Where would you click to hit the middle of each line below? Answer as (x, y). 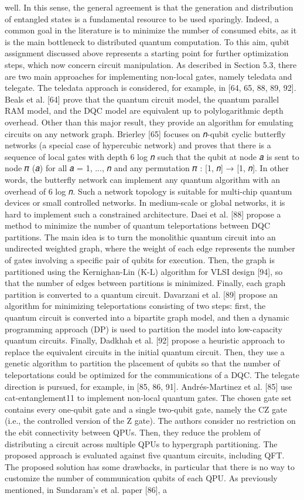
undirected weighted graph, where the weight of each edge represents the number (150, 248)
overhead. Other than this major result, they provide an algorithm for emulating (149, 122)
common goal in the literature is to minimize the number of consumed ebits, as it (151, 30)
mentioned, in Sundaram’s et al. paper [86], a (86, 489)
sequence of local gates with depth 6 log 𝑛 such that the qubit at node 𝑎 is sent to (152, 156)
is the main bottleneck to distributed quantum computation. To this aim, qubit (147, 41)
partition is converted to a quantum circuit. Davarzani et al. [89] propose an (141, 294)
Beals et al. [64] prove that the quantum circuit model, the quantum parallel (142, 99)
